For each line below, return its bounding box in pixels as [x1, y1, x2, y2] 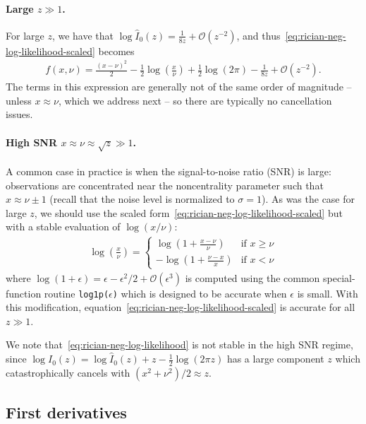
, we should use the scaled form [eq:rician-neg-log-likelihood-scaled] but [34, 205, 343, 220]
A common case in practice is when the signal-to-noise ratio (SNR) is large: [6, 164, 331, 179]
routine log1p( [44, 285, 109, 300]
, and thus [236, 28, 281, 42]
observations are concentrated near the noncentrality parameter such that [6, 177, 324, 192]
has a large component [226, 351, 324, 366]
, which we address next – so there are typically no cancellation [58, 93, 332, 107]
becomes [98, 43, 135, 58]
